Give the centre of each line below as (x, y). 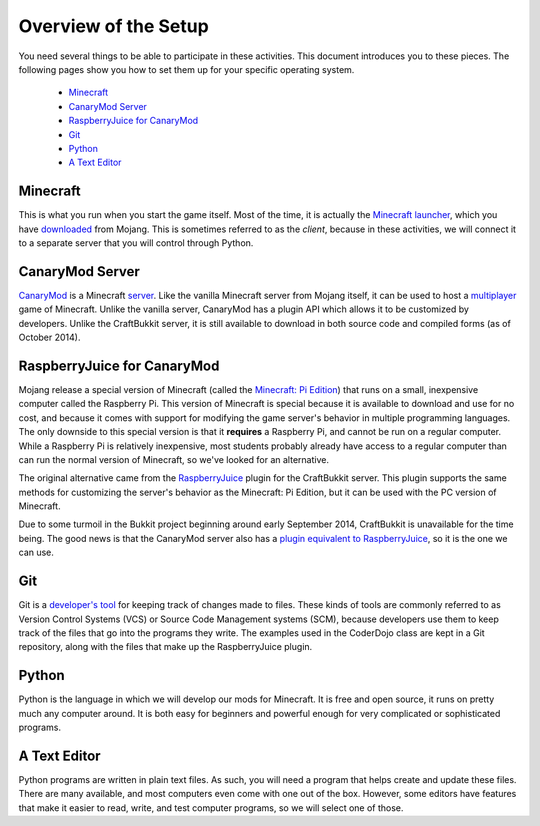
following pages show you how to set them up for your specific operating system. (186, 69)
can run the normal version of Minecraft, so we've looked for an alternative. (174, 459)
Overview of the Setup (113, 26)
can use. (36, 552)
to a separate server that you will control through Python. (136, 242)
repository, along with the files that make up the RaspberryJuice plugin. (165, 647)
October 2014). (49, 337)
